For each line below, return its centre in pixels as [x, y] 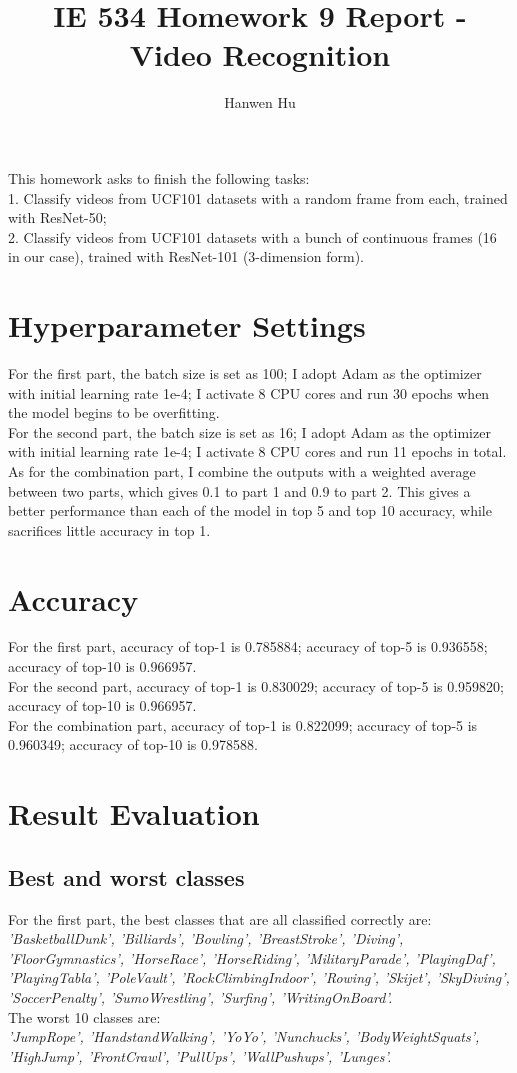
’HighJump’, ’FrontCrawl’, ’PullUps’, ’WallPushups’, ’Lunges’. [200, 1055]
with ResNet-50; [57, 217]
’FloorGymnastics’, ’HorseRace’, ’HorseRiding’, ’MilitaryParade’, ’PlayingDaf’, [252, 957]
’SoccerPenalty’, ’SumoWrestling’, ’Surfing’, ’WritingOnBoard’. [200, 996]
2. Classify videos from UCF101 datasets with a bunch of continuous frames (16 [252, 236]
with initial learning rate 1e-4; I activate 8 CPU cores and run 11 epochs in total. [257, 451]
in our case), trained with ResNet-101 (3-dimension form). [186, 256]
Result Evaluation [134, 813]
